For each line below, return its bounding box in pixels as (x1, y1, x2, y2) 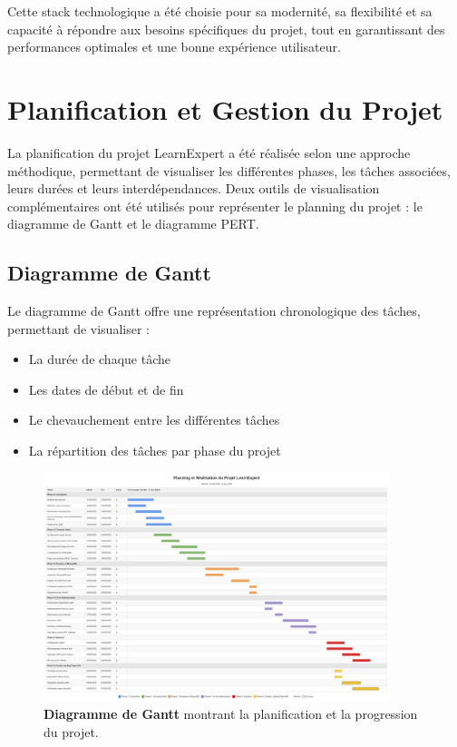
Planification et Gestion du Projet (7, 90, 443, 127)
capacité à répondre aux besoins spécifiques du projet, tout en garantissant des (7, 19, 445, 38)
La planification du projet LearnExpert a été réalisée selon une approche (7, 143, 411, 162)
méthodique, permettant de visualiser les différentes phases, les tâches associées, (7, 161, 451, 180)
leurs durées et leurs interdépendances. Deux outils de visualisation (7, 179, 380, 198)
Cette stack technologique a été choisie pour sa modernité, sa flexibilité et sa (7, 2, 433, 20)
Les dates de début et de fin (28, 379, 184, 398)
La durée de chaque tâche (28, 349, 170, 369)
